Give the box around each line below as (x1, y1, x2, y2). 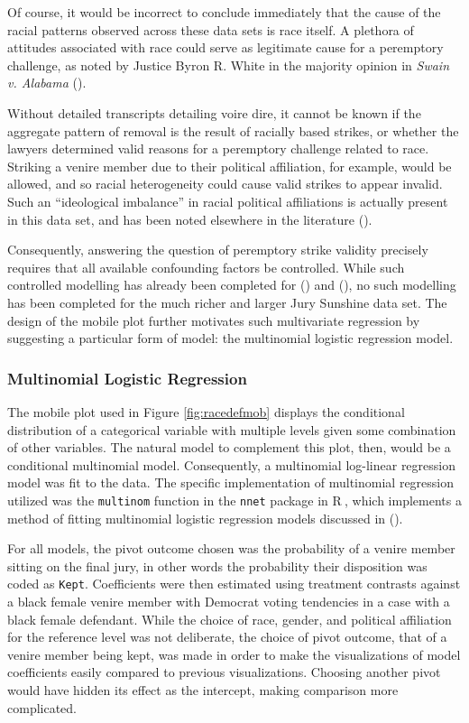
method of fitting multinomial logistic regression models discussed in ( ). (7, 508, 403, 527)
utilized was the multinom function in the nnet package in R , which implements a (7, 490, 462, 509)
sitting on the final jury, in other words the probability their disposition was (7, 556, 428, 575)
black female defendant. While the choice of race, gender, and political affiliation (7, 609, 452, 628)
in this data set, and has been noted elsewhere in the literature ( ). (7, 209, 372, 228)
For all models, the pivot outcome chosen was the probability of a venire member (7, 539, 455, 558)
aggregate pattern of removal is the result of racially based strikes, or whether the (7, 121, 459, 140)
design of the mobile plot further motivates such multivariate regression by (7, 311, 420, 329)
